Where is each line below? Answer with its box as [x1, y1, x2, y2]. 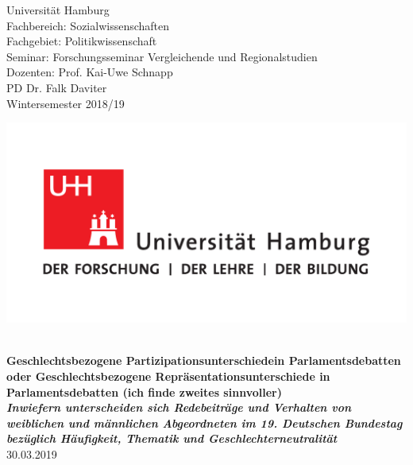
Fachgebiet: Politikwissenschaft [6, 33, 157, 49]
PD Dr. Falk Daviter [6, 79, 107, 95]
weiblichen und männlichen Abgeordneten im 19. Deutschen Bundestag [6, 414, 403, 431]
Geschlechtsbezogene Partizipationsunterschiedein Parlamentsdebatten [6, 352, 401, 369]
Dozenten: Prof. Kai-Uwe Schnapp [6, 64, 173, 80]
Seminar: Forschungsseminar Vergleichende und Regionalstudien [6, 48, 318, 64]
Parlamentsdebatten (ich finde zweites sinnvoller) [6, 383, 282, 400]
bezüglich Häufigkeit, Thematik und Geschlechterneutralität [6, 430, 338, 447]
